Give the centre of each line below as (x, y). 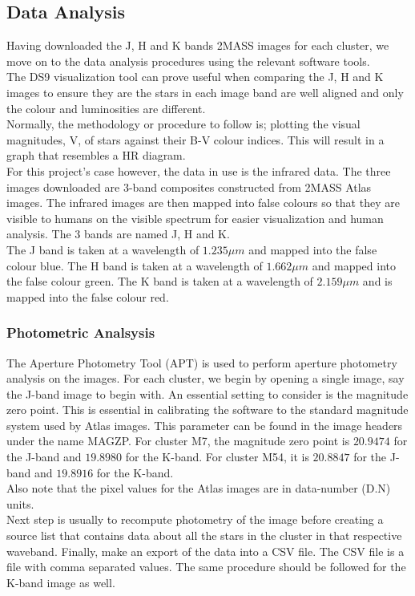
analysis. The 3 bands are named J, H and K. (118, 234)
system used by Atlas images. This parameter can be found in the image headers (205, 425)
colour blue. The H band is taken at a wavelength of (135, 265)
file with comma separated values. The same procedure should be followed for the (206, 567)
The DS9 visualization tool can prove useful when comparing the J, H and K (195, 77)
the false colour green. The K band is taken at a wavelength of (160, 281)
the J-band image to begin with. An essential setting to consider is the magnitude (207, 393)
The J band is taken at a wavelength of (103, 249)
